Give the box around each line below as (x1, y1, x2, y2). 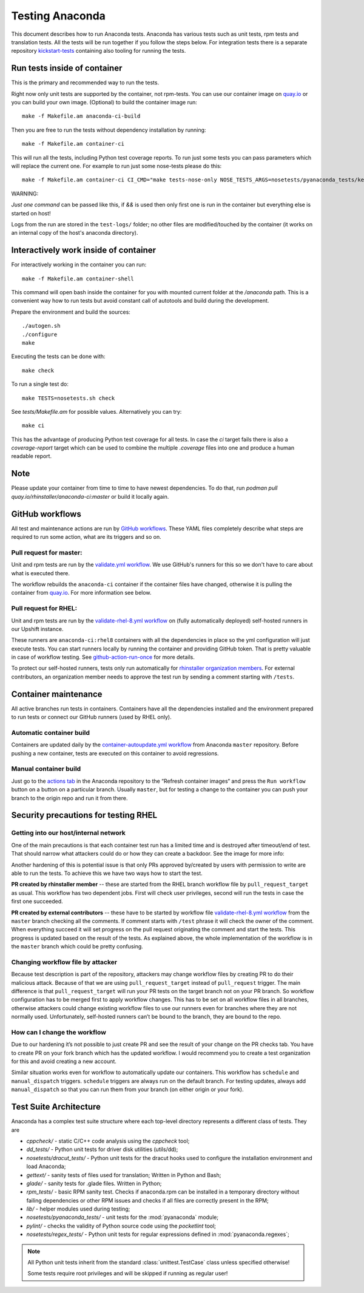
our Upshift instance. (11, 625, 64, 632)
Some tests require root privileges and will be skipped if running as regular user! (27, 1270, 228, 1277)
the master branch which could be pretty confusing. (11, 943, 144, 950)
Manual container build (11, 765, 81, 773)
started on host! (11, 209, 51, 217)
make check (22, 367, 55, 374)
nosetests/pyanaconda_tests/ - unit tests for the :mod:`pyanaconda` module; (26, 1214, 218, 1221)
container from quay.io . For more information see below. (11, 589, 152, 596)
